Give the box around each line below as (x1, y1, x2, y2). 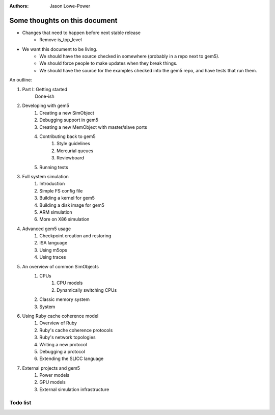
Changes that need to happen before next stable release (22, 30, 141, 36)
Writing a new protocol (39, 341, 87, 347)
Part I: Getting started (22, 86, 68, 92)
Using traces (39, 254, 66, 260)
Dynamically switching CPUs (57, 287, 117, 293)
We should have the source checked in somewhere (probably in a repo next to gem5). (39, 53, 220, 60)
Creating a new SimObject (39, 109, 94, 116)
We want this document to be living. (22, 46, 98, 52)
